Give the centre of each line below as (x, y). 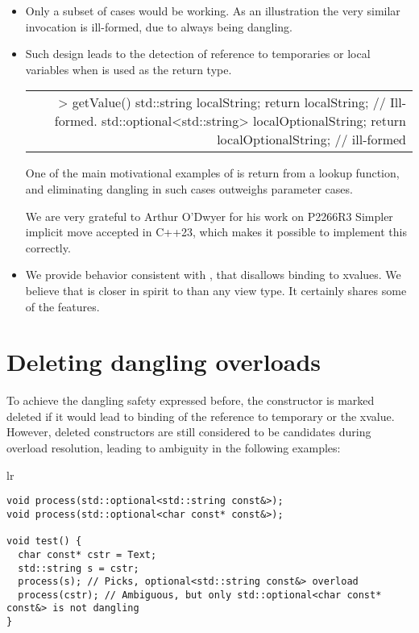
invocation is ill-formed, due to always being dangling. (159, 26)
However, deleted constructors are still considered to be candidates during (189, 432)
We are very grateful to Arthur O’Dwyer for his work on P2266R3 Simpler (209, 216)
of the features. (62, 306)
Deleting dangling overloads (164, 362)
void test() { (44, 541)
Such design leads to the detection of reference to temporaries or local (198, 54)
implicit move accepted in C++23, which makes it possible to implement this (216, 232)
